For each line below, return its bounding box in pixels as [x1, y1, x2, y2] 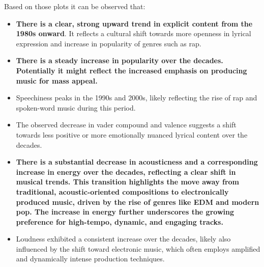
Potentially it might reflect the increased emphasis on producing [16, 65, 247, 75]
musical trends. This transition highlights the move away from [16, 176, 240, 187]
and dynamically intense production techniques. [16, 253, 165, 264]
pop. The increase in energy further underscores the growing [16, 206, 234, 217]
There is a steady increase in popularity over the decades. [16, 55, 223, 66]
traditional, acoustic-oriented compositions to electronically [16, 186, 229, 197]
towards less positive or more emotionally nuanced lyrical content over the [16, 129, 248, 140]
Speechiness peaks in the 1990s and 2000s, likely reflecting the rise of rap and [16, 92, 257, 103]
